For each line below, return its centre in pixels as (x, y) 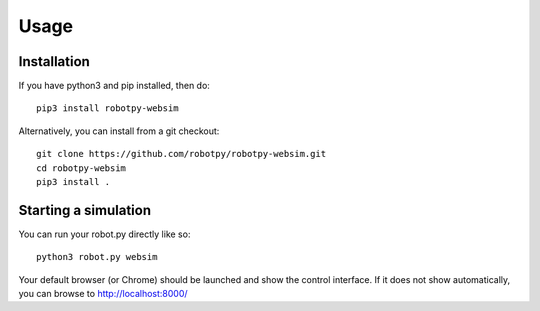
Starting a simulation (85, 210)
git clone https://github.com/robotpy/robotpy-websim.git (181, 154)
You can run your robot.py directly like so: (104, 234)
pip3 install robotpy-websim (107, 108)
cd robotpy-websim (81, 168)
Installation (54, 61)
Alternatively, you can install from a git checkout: (119, 131)
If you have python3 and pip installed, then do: (114, 86)
